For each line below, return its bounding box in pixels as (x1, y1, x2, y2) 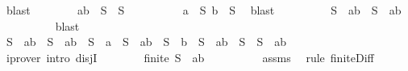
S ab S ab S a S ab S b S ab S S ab (6, 33, 286, 50)
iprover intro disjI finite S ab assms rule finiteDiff (6, 48, 374, 65)
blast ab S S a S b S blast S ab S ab (6, 2, 402, 18)
